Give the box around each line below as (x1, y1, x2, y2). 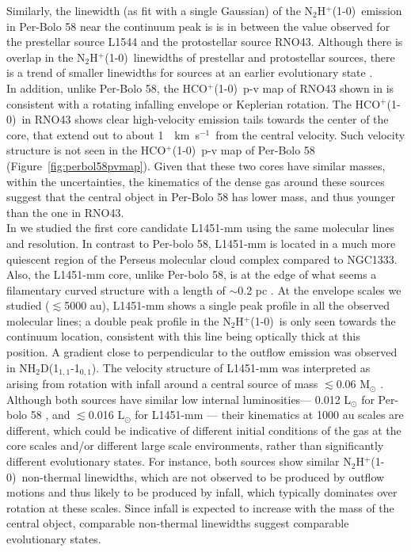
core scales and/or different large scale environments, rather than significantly (6, 437, 384, 454)
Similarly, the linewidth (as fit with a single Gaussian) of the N (6, 2, 314, 18)
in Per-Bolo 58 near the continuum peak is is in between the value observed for (6, 17, 390, 34)
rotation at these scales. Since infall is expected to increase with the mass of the (6, 499, 394, 516)
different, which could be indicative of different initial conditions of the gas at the (6, 421, 401, 438)
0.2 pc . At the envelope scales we (238, 281, 401, 298)
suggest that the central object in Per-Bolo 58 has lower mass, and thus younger (6, 188, 395, 205)
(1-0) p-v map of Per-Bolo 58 (172, 142, 315, 158)
